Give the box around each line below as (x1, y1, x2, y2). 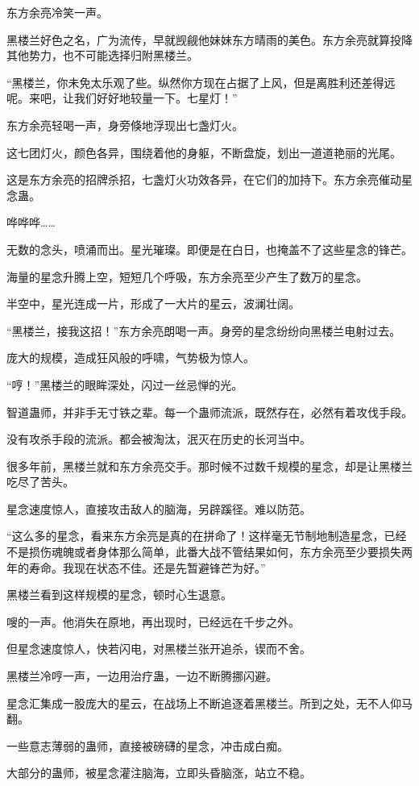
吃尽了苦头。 (6, 473, 74, 490)
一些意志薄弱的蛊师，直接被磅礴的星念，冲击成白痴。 (6, 737, 288, 754)
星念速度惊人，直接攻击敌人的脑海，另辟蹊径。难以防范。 (6, 500, 311, 517)
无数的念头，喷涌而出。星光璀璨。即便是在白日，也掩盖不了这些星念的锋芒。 (6, 240, 413, 257)
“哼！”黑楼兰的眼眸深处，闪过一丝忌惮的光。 (6, 376, 243, 393)
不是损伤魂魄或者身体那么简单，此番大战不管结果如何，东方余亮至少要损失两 (6, 543, 413, 560)
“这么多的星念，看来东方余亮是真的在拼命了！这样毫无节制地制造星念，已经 (6, 527, 407, 544)
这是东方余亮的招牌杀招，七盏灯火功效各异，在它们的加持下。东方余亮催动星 (6, 171, 413, 188)
